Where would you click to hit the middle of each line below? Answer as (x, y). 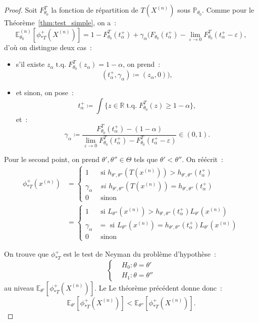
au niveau (19, 287)
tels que (146, 159)
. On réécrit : (202, 159)
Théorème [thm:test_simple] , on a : (60, 22)
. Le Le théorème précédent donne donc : (158, 287)
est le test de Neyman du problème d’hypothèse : (140, 254)
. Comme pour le (228, 10)
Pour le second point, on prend (52, 159)
